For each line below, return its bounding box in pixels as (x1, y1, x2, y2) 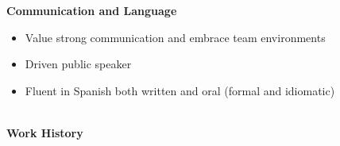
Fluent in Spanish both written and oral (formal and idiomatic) (25, 82, 335, 98)
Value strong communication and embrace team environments (25, 29, 326, 45)
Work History (6, 124, 83, 140)
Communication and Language (6, 2, 177, 18)
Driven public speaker (25, 56, 132, 72)
